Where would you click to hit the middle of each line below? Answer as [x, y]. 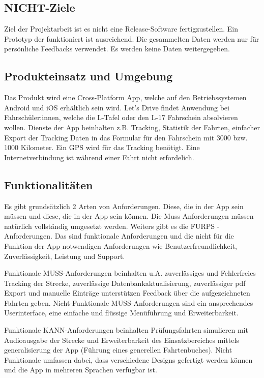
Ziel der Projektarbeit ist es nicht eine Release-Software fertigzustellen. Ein [121, 29]
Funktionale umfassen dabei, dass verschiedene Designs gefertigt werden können [128, 359]
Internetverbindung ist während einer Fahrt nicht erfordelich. [99, 157]
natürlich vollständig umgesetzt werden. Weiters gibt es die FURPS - [112, 226]
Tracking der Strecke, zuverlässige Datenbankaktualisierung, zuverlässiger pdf [125, 283]
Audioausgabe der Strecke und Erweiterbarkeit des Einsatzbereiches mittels [122, 340]
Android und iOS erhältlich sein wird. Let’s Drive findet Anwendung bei [117, 107]
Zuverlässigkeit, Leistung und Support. [65, 256]
